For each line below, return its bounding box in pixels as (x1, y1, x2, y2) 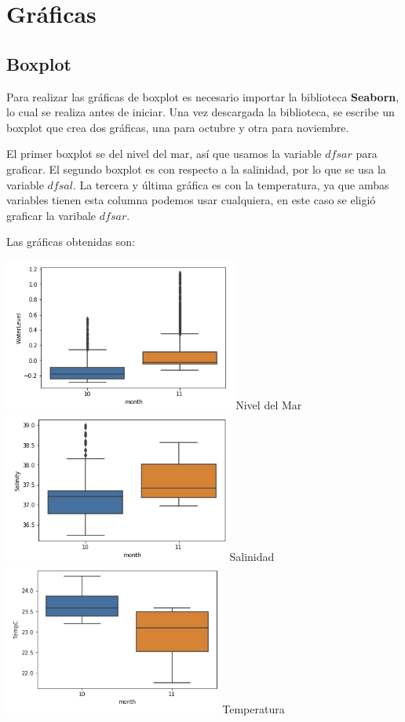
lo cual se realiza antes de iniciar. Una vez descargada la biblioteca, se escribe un (6, 104, 395, 120)
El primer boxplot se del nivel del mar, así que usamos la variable (6, 145, 322, 162)
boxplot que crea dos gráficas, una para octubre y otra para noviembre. (6, 119, 349, 135)
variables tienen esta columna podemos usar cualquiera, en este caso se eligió (6, 192, 376, 208)
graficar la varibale (6, 207, 97, 223)
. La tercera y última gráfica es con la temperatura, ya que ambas (72, 176, 389, 192)
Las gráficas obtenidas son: (6, 233, 135, 250)
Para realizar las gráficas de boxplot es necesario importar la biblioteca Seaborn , (6, 88, 400, 104)
